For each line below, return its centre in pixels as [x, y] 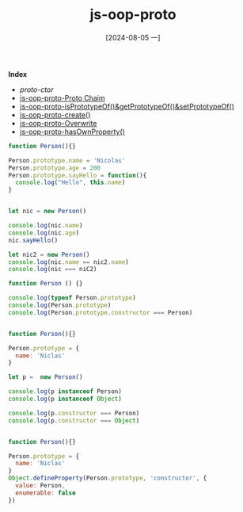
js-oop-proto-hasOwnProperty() [72, 132]
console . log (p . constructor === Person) [74, 413]
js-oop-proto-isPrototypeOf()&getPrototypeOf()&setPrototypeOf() [127, 106]
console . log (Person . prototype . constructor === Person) [101, 312]
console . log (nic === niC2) [53, 269]
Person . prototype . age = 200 [55, 168]
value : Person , [40, 486]
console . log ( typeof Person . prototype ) [72, 298]
